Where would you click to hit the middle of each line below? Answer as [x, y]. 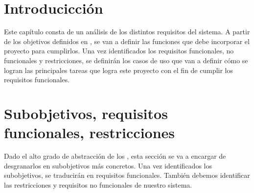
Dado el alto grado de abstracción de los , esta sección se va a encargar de [115, 156]
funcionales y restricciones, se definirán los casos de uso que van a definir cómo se [126, 60]
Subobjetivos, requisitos [86, 113]
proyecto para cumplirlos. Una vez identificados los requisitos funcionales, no [119, 51]
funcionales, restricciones [90, 133]
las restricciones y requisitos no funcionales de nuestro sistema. [98, 184]
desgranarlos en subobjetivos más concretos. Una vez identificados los [108, 165]
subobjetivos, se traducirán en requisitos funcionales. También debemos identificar [127, 175]
